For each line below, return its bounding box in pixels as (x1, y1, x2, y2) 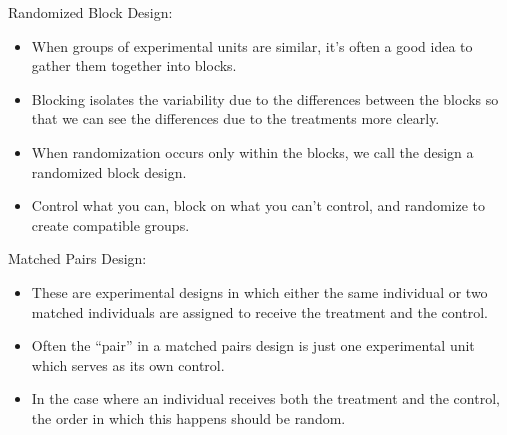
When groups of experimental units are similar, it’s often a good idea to (31, 35, 473, 56)
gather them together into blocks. (31, 55, 237, 76)
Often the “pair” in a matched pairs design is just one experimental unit (31, 335, 475, 356)
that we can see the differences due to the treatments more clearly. (31, 108, 440, 129)
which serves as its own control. (31, 354, 225, 375)
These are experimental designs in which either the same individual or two (31, 281, 488, 302)
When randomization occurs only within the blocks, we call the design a (31, 141, 474, 162)
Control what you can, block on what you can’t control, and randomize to (31, 195, 485, 216)
